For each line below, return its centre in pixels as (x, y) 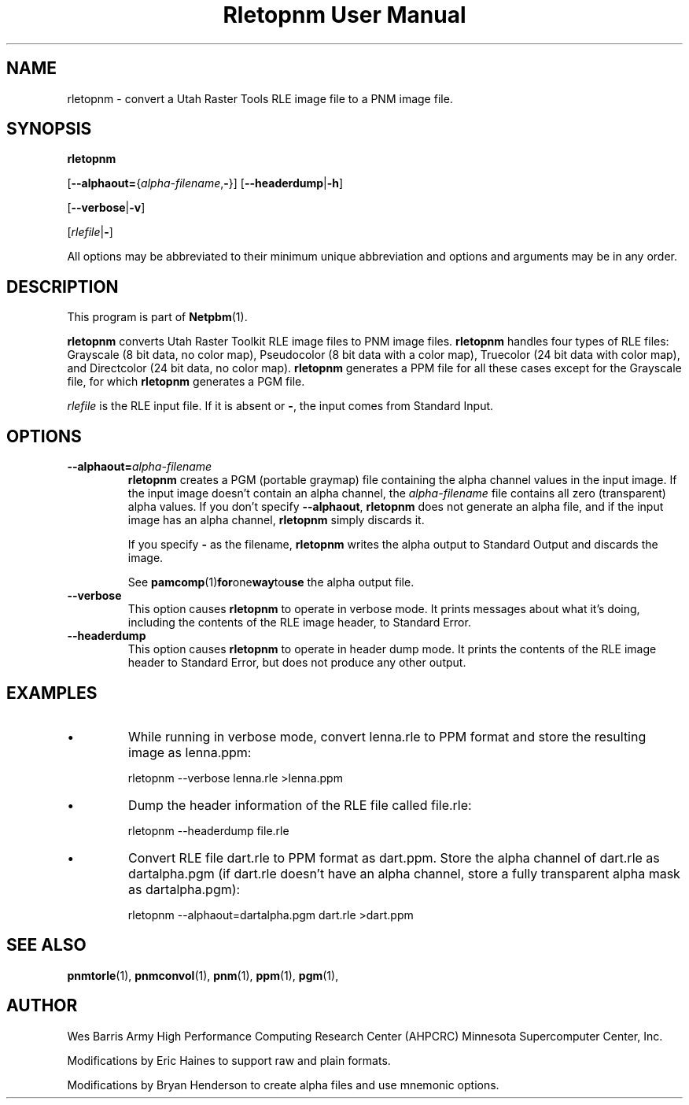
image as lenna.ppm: (190, 752)
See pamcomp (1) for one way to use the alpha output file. (271, 582)
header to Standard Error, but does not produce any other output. (297, 663)
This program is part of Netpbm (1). (157, 317)
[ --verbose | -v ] (106, 208)
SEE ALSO (46, 945)
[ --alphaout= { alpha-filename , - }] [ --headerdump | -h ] (205, 183)
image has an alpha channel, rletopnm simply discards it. (276, 520)
